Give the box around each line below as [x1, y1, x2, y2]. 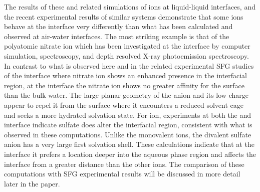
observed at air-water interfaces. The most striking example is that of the [4, 31, 229, 41]
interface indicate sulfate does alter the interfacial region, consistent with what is [4, 119, 252, 130]
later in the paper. [4, 178, 60, 188]
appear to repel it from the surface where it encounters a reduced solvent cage [4, 99, 244, 110]
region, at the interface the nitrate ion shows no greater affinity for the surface [4, 80, 244, 90]
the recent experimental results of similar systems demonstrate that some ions [4, 11, 243, 22]
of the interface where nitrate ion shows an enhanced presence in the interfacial [4, 70, 247, 81]
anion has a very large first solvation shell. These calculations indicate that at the [4, 139, 254, 149]
